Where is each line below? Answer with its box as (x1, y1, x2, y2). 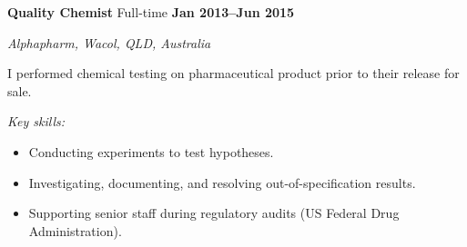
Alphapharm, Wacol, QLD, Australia (7, 33, 211, 52)
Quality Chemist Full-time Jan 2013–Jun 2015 (7, 3, 295, 21)
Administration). (28, 221, 122, 240)
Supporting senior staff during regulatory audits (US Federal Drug (28, 203, 400, 222)
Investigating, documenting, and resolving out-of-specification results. (28, 173, 416, 192)
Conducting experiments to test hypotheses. (28, 142, 274, 161)
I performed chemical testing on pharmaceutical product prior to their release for (7, 64, 460, 83)
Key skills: (7, 112, 66, 131)
